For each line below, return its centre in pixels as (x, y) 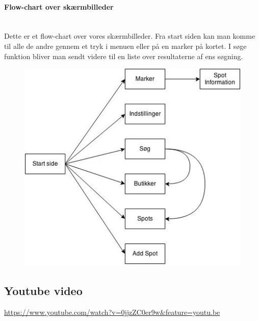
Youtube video (43, 290)
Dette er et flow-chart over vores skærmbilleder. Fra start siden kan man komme (130, 36)
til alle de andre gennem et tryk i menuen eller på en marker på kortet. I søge (125, 46)
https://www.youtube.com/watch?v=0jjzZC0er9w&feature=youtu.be (112, 312)
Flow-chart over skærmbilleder (59, 6)
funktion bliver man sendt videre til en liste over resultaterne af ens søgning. (124, 56)
